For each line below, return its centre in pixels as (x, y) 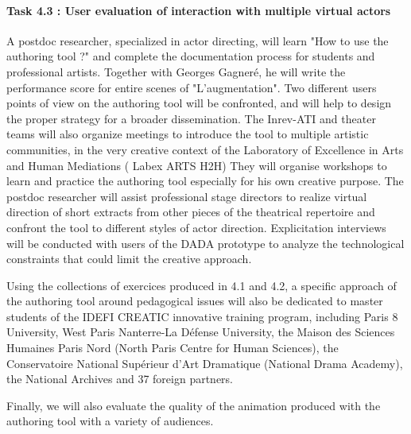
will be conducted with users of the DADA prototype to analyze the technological (205, 243)
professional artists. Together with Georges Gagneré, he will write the (176, 71)
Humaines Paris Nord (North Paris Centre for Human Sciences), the (173, 348)
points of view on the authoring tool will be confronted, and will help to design (199, 103)
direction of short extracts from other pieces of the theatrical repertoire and (191, 212)
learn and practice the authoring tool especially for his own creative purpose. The (205, 181)
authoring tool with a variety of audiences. (110, 421)
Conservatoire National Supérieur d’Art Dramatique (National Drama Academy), (205, 363)
